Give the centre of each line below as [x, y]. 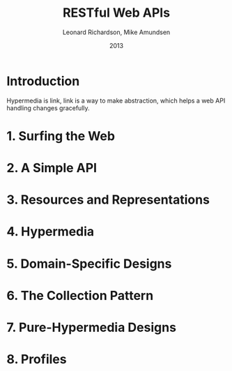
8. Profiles [37, 359]
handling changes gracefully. [48, 108]
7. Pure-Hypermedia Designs [92, 327]
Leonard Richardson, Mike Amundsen [116, 32]
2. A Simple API [52, 168]
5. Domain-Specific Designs [89, 264]
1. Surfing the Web [61, 136]
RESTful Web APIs [116, 13]
